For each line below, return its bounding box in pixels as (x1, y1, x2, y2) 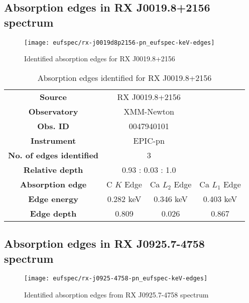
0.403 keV (203, 192, 237, 205)
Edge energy (28, 192, 78, 205)
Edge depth (30, 207, 77, 219)
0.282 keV (107, 192, 142, 205)
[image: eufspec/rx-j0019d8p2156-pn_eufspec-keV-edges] (24, 39, 215, 46)
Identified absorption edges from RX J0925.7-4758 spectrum (24, 289, 209, 300)
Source (40, 90, 67, 103)
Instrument (31, 134, 76, 146)
